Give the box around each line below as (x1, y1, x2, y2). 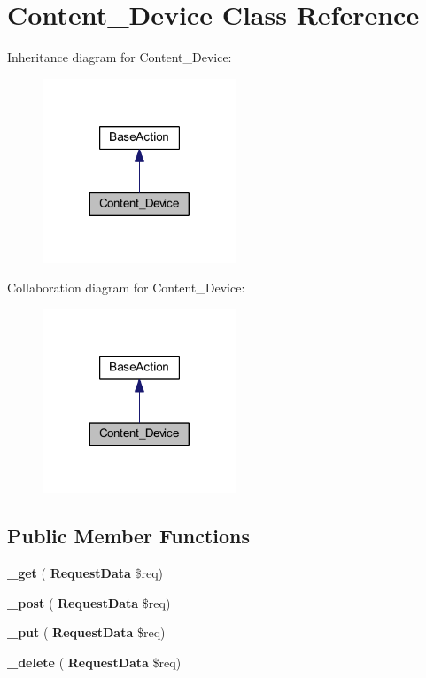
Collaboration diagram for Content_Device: (7, 278, 245, 297)
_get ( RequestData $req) (7, 564, 164, 582)
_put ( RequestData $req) (7, 623, 166, 642)
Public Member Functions (7, 522, 250, 549)
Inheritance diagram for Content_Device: (7, 48, 232, 66)
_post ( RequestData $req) (7, 593, 171, 612)
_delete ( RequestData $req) (7, 653, 182, 672)
